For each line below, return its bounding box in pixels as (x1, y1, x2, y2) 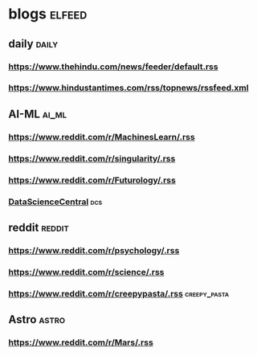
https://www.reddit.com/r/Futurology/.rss (8, 174, 177, 186)
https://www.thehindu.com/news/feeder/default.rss (8, 61, 218, 72)
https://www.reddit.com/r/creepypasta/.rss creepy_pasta (8, 288, 230, 299)
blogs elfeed (8, 5, 88, 23)
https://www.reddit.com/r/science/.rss (8, 266, 165, 277)
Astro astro (8, 313, 66, 326)
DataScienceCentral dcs (8, 196, 103, 207)
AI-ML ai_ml (8, 107, 67, 121)
